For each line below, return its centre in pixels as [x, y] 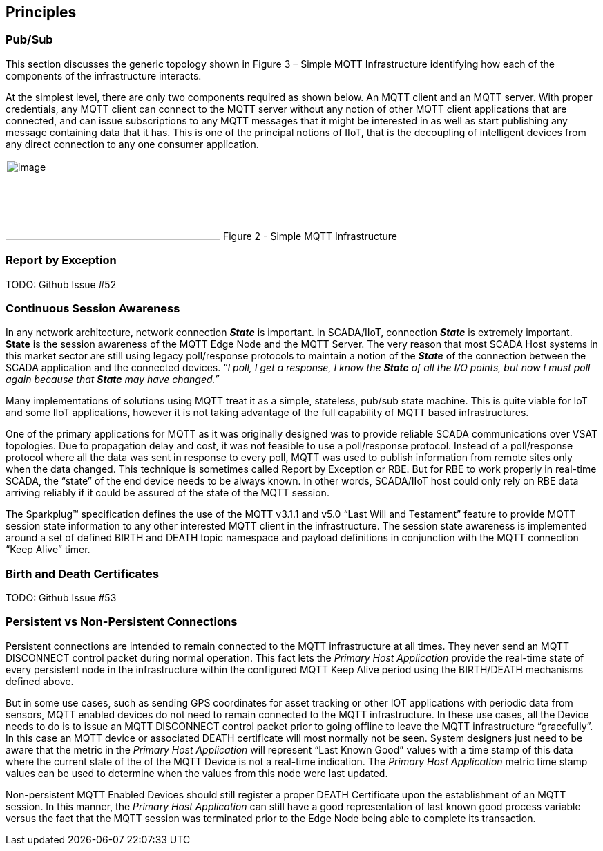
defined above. [40, 681]
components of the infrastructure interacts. [104, 75]
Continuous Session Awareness [93, 308]
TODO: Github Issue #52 [61, 284]
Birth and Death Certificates [82, 573]
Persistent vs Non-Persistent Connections [122, 622]
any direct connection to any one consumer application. [132, 144]
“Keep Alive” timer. [48, 550]
